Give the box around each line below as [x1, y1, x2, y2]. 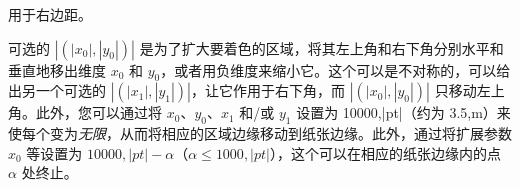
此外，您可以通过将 [35, 102, 162, 123]
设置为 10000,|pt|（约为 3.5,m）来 [296, 102, 511, 123]
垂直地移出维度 [8, 59, 106, 80]
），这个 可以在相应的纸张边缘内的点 [270, 142, 501, 163]
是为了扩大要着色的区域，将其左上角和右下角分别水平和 [139, 37, 504, 58]
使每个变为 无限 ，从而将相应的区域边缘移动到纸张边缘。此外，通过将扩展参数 [8, 123, 512, 144]
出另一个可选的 [8, 80, 106, 101]
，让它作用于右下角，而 [190, 80, 345, 101]
